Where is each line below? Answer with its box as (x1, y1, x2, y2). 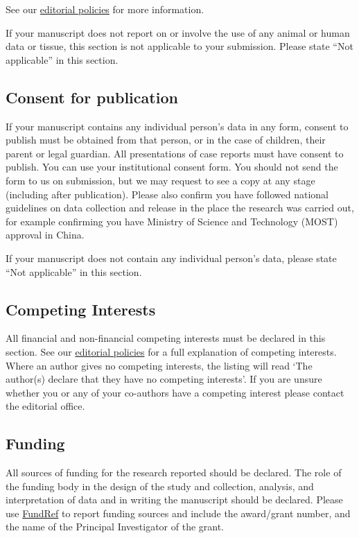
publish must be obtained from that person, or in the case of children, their (6, 132, 326, 147)
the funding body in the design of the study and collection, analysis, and (6, 478, 314, 493)
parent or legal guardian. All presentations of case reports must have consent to (6, 146, 344, 160)
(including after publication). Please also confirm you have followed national (6, 186, 329, 201)
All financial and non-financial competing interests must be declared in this (6, 331, 326, 345)
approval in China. (6, 227, 85, 242)
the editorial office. (6, 399, 85, 413)
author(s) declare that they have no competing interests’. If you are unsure (6, 372, 322, 386)
